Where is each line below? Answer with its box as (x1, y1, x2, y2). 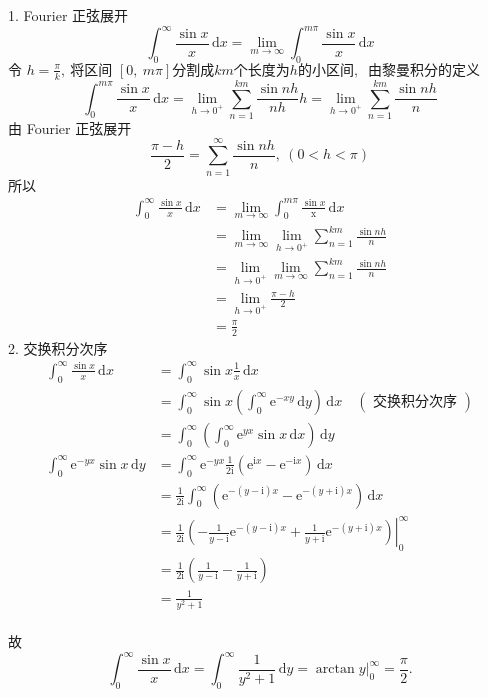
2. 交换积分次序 (8, 337, 108, 358)
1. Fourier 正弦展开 (8, 5, 129, 25)
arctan (315, 662, 355, 677)
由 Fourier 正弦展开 (8, 117, 132, 138)
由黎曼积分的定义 (367, 63, 480, 78)
